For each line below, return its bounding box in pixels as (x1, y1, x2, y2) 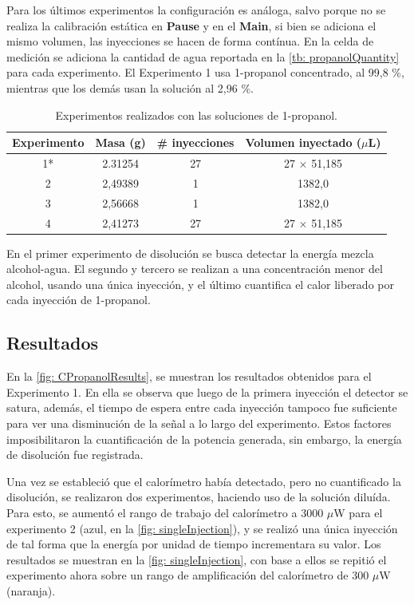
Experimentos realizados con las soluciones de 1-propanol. (55, 106, 337, 123)
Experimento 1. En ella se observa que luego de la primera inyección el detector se (6, 383, 408, 400)
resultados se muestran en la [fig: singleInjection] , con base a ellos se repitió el (6, 551, 387, 567)
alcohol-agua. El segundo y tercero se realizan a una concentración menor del (6, 260, 383, 277)
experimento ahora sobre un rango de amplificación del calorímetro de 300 (6, 567, 369, 583)
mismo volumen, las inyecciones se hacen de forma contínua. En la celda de (6, 33, 374, 49)
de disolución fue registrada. (6, 446, 144, 463)
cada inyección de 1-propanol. (6, 291, 151, 308)
